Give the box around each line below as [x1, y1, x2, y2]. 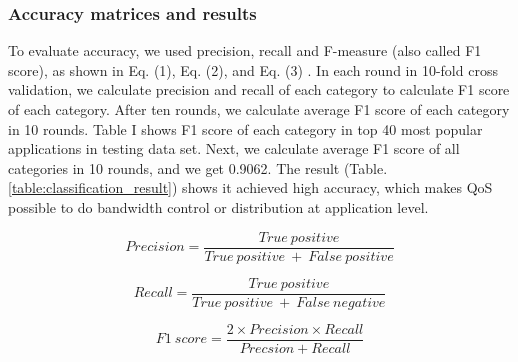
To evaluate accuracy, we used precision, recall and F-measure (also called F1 [8, 40, 482, 61]
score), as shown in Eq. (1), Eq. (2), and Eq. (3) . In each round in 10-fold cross [8, 59, 498, 80]
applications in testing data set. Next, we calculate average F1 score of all [8, 138, 460, 159]
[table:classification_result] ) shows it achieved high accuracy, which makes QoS [8, 177, 493, 198]
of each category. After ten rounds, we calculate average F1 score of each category [8, 99, 510, 119]
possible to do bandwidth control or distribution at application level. [8, 196, 429, 217]
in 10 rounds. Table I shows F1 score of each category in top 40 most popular [8, 118, 483, 139]
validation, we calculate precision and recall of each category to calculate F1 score [8, 79, 510, 100]
